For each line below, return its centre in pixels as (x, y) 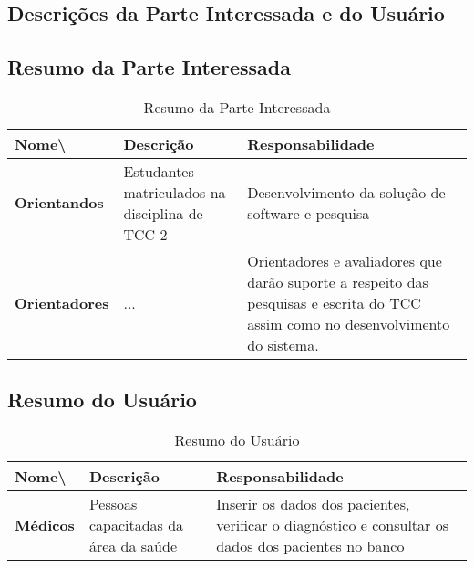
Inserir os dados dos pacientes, (313, 504)
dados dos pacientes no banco (310, 546)
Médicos (45, 525)
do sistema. (283, 344)
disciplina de (163, 213)
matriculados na (175, 192)
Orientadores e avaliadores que (345, 260)
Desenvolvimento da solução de (346, 192)
